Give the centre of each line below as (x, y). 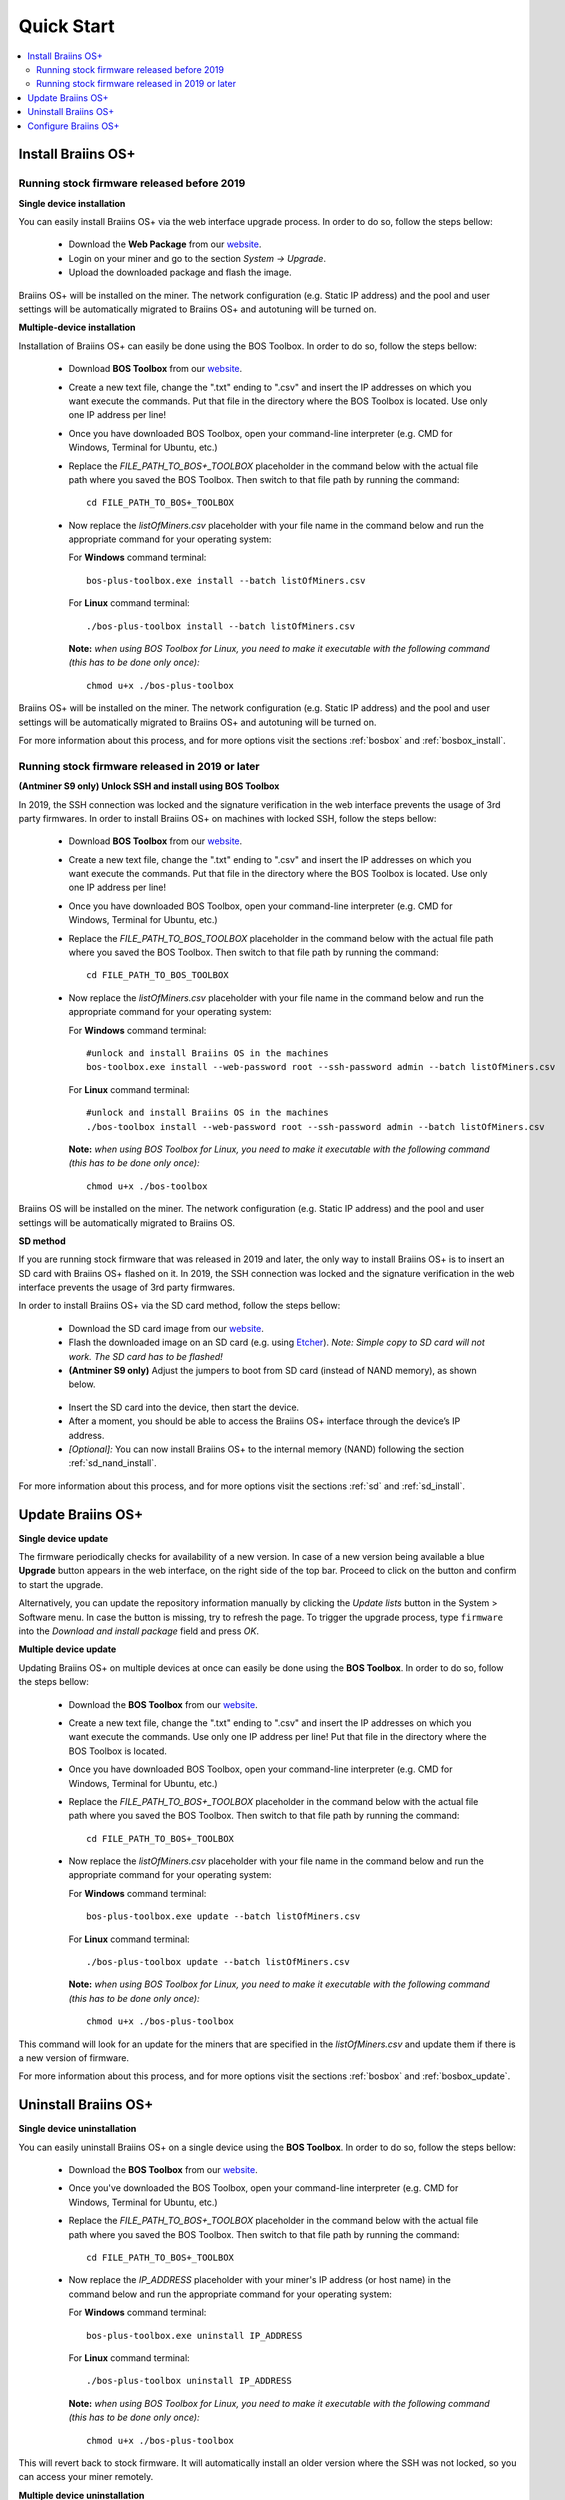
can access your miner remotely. (86, 2477)
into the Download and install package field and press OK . (139, 1631)
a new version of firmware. (74, 2057)
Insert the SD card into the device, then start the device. (184, 1407)
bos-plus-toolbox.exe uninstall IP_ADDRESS (194, 2335)
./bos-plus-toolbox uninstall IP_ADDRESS (189, 2381)
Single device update (63, 1538)
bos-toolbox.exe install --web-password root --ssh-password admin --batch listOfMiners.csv (321, 1067)
